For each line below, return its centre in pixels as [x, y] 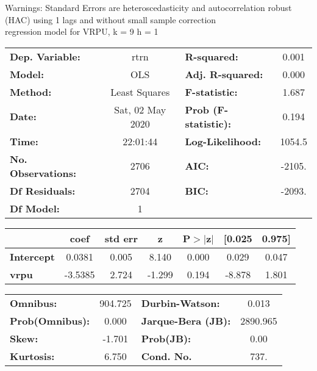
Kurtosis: [32, 356]
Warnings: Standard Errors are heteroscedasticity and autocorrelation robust [148, 7]
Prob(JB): [166, 338]
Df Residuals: [43, 190]
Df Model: [35, 208]
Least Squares [140, 92]
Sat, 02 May [140, 109]
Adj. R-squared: [224, 74]
